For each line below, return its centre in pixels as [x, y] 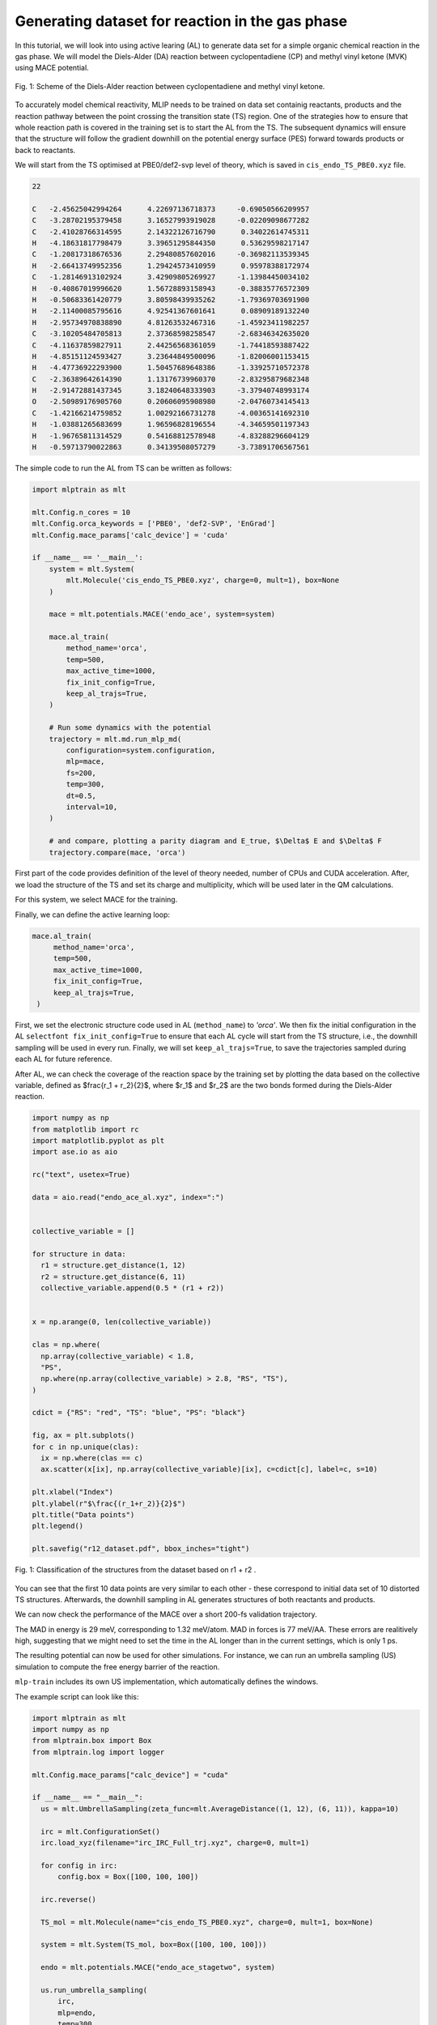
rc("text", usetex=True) [81, 1175]
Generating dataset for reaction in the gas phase [181, 21]
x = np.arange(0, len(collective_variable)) [122, 1322]
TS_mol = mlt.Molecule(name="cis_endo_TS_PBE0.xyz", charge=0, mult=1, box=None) [207, 1922]
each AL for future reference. [64, 1059]
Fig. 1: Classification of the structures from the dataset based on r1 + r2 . [136, 1570]
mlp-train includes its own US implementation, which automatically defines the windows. [167, 1682]
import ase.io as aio [75, 1152]
